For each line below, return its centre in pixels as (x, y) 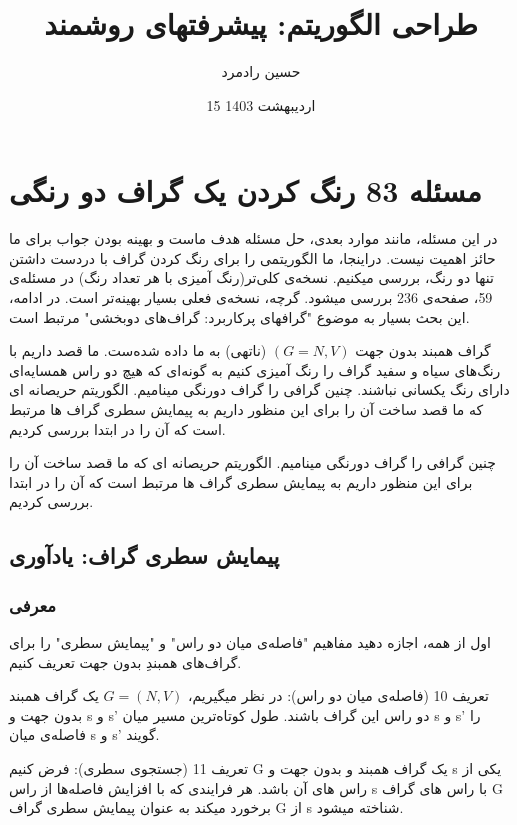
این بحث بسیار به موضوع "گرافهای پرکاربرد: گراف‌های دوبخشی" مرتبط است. (239, 316)
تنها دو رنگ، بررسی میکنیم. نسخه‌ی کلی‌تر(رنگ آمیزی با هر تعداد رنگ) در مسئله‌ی (251, 277)
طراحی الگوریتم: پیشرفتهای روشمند (261, 23)
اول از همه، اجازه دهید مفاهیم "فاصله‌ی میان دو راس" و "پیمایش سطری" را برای (250, 641)
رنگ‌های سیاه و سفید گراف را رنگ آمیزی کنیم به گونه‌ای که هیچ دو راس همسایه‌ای (255, 369)
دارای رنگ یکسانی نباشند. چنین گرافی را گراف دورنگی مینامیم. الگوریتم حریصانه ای (259, 389)
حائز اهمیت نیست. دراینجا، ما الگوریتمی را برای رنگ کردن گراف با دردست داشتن (252, 257)
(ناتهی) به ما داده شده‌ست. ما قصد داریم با (138, 350)
